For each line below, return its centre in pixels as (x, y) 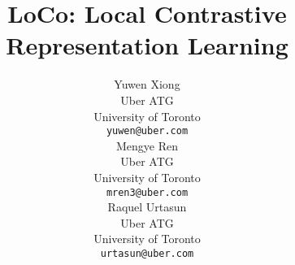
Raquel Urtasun (147, 207)
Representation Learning (147, 45)
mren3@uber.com (147, 192)
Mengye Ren (147, 145)
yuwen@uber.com (147, 131)
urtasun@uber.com (147, 253)
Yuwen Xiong (147, 84)
